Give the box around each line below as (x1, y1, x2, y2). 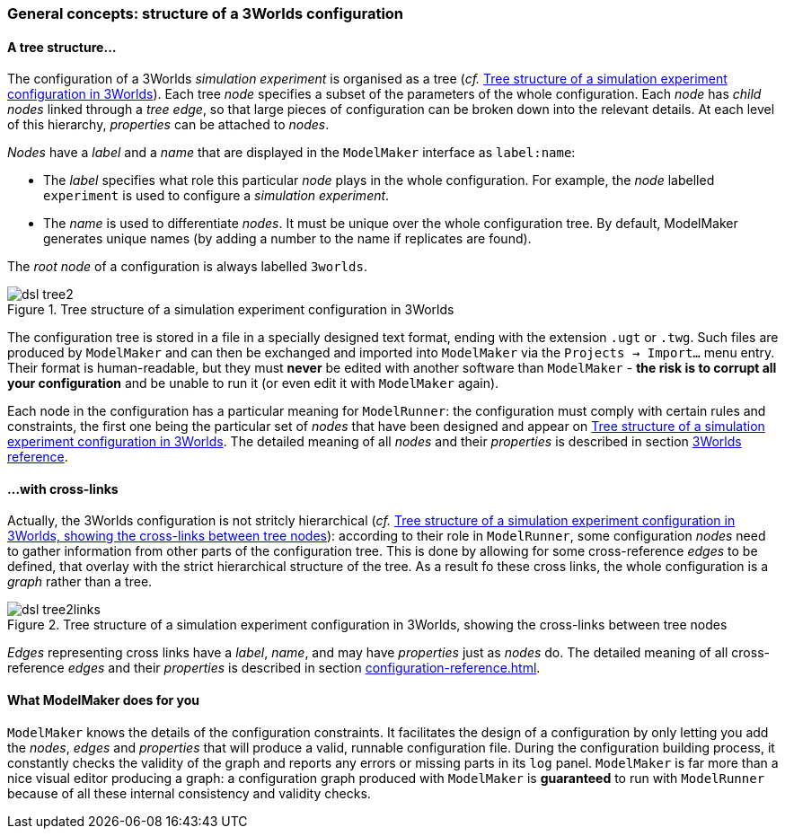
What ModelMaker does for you (7, 692, 199, 708)
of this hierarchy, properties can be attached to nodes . (7, 117, 330, 133)
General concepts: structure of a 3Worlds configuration (7, 4, 404, 22)
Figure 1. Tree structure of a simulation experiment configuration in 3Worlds (7, 302, 454, 318)
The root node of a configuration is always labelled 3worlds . (7, 259, 367, 275)
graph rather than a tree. (7, 574, 153, 590)
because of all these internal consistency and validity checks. (7, 785, 371, 801)
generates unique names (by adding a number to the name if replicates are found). (43, 231, 532, 247)
